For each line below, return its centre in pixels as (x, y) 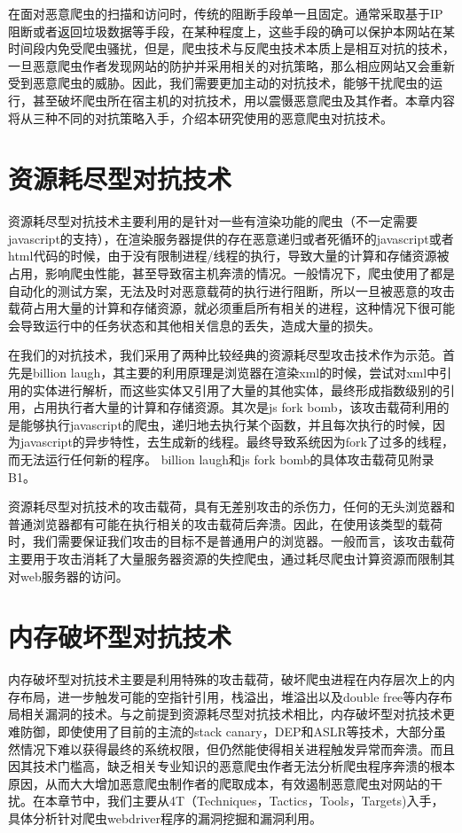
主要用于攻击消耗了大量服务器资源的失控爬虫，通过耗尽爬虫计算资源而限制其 (231, 558)
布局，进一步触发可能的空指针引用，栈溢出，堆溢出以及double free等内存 (230, 696)
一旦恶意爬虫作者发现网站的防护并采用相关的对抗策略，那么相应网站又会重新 (231, 65)
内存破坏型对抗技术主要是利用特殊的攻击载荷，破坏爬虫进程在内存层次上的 (225, 679)
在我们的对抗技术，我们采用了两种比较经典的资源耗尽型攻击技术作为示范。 (225, 355)
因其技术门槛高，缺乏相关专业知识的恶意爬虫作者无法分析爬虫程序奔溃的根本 (231, 766)
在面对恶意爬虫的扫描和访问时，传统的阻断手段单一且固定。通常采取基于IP (226, 13)
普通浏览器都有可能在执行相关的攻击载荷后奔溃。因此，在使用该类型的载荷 (225, 523)
